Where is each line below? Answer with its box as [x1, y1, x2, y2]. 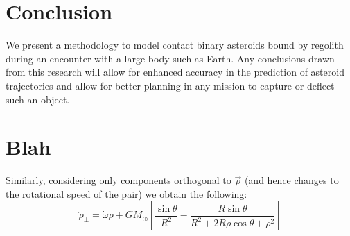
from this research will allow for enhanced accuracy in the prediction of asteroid [6, 65, 344, 79]
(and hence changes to [244, 173, 339, 187]
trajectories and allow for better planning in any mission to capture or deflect [6, 78, 335, 92]
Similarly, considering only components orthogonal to [6, 173, 231, 187]
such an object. [6, 92, 70, 106]
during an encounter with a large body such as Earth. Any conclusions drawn [6, 51, 335, 65]
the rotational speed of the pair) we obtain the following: [6, 186, 247, 201]
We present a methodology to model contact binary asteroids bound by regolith [6, 37, 344, 52]
